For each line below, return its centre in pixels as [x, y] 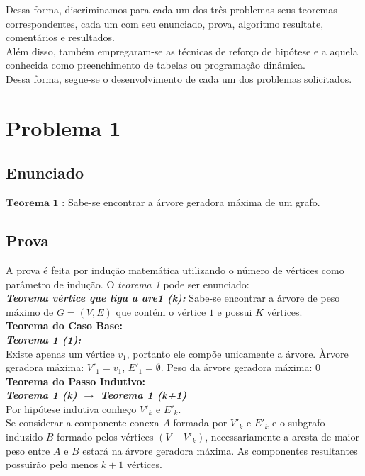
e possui [235, 311]
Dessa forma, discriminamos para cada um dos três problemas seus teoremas [172, 9]
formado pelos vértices [105, 437]
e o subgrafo [299, 423]
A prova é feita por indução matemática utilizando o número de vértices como [175, 270]
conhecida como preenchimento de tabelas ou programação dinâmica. [156, 65]
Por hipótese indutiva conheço [71, 408]
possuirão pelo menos [52, 464]
